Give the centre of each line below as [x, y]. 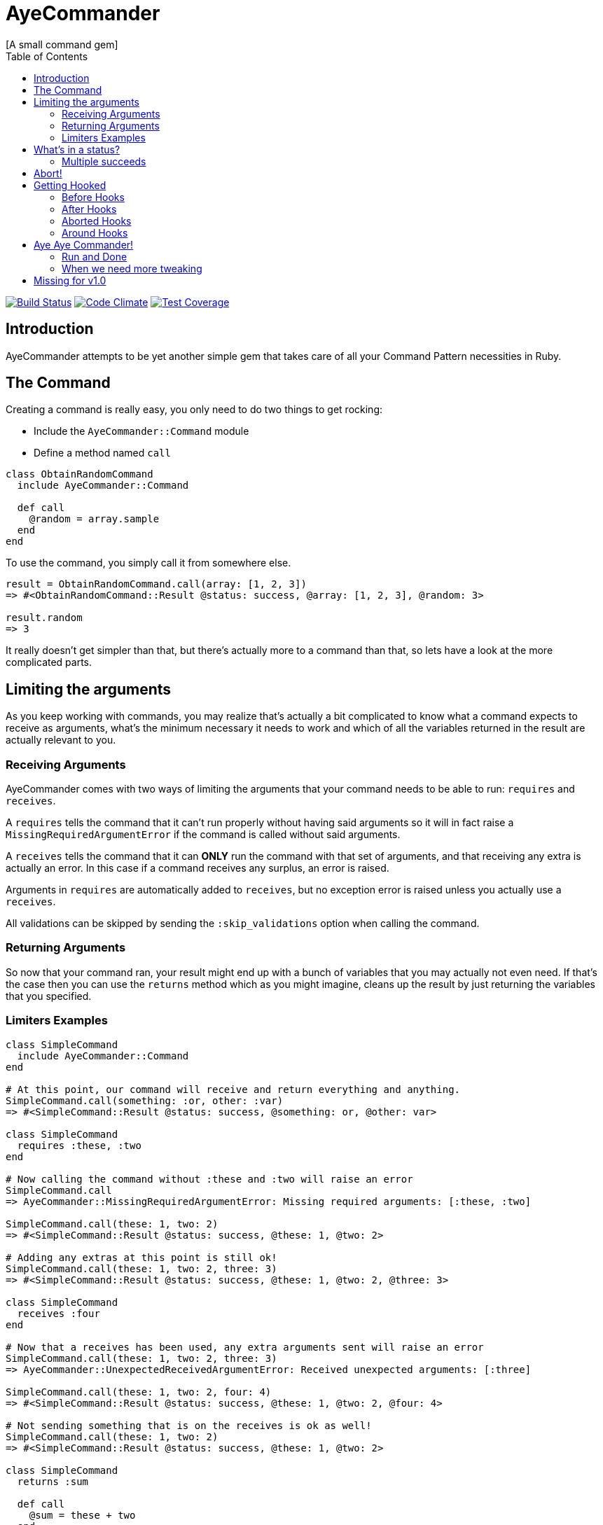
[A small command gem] [62, 44]
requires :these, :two [79, 1145]
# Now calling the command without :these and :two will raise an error [209, 1179]
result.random [44, 618]
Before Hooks [93, 197]
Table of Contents [47, 56]
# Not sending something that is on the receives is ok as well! [189, 1425]
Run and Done [95, 256]
